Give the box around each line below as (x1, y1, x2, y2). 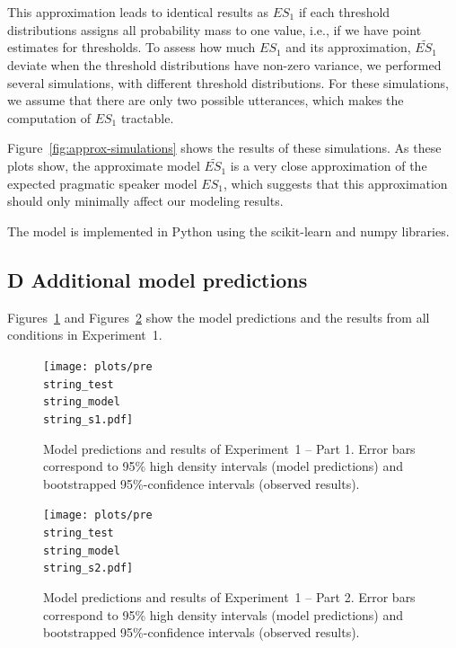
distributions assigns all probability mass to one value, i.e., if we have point (7, 20, 422, 39)
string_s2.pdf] (43, 562, 134, 575)
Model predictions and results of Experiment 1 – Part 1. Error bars (43, 439, 416, 457)
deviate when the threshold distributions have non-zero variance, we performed (7, 56, 442, 74)
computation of (7, 108, 91, 127)
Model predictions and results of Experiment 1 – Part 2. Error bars (43, 587, 416, 606)
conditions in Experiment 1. (7, 325, 162, 344)
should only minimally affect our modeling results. (7, 191, 284, 210)
